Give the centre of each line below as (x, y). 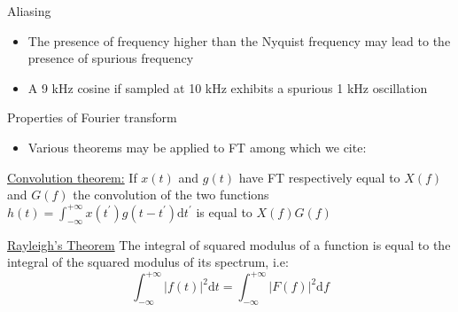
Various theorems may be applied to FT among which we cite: (197, 147)
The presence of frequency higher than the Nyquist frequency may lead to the (239, 40)
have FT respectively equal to (319, 177)
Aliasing (29, 11)
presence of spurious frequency (111, 58)
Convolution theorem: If (72, 177)
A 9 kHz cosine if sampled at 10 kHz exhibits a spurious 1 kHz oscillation (228, 87)
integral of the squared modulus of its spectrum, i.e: (148, 262)
